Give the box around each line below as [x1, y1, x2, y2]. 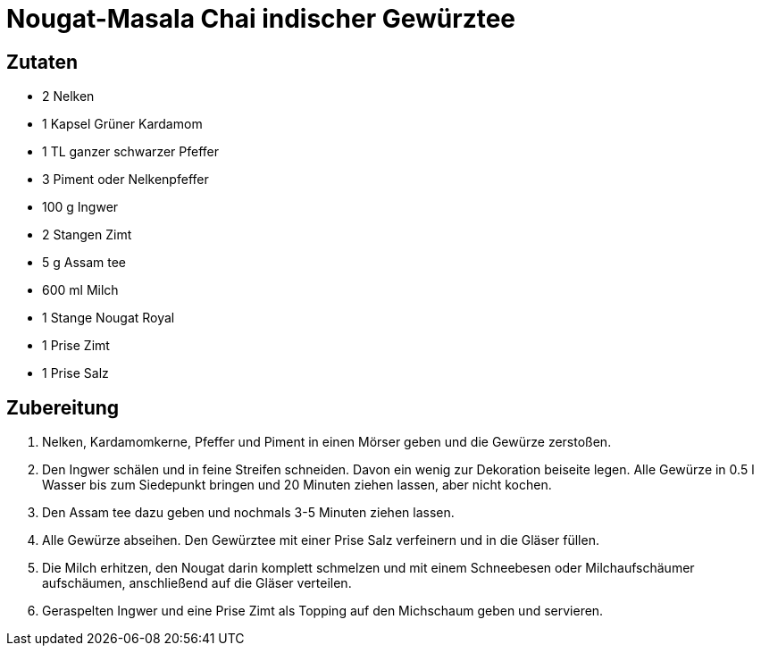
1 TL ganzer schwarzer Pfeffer [42, 144, 220, 160]
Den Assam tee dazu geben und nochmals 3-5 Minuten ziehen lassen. [42, 505, 455, 521]
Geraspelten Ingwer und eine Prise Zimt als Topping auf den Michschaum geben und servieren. [42, 603, 604, 619]
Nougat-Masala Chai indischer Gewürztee [6, 4, 516, 34]
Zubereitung [6, 396, 120, 419]
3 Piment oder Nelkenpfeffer [42, 172, 209, 188]
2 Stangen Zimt [42, 227, 132, 243]
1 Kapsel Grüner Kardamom [42, 116, 203, 132]
